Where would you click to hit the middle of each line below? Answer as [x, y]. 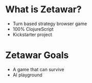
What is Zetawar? [43, 9]
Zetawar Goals [37, 55]
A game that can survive [38, 69]
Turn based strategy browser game [50, 24]
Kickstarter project [32, 34]
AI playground [27, 75]
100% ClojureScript [33, 29]
